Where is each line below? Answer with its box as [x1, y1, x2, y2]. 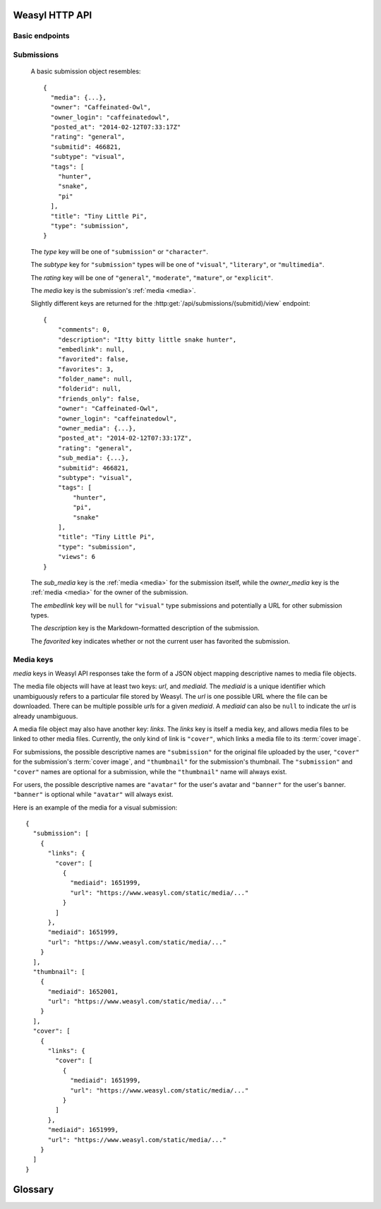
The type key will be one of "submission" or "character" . [30, 247, 208, 255]
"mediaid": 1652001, [47, 987, 119, 995]
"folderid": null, [57, 385, 122, 393]
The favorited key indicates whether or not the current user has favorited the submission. [30, 637, 291, 645]
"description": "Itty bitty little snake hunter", [57, 335, 237, 344]
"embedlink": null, [57, 345, 126, 353]
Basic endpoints [13, 31, 70, 41]
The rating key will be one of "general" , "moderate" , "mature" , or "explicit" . [30, 273, 273, 282]
